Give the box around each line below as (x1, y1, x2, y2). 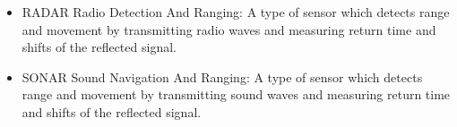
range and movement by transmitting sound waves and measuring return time (22, 85, 451, 104)
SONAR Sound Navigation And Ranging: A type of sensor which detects (22, 67, 423, 86)
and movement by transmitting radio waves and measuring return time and (22, 20, 436, 38)
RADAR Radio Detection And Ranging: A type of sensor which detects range (22, 3, 450, 21)
